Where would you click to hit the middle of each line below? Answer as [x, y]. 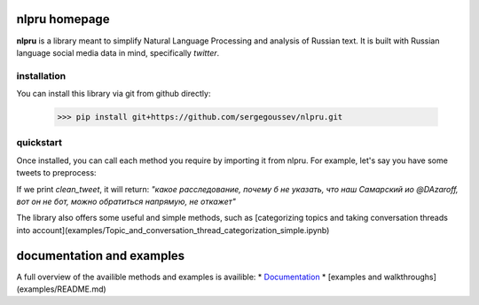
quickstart [39, 143]
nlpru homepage [63, 19]
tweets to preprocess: [56, 173]
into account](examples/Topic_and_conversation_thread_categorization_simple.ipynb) [173, 230]
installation [41, 75]
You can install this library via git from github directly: [114, 94]
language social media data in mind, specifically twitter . [118, 52]
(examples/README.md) [61, 289]
